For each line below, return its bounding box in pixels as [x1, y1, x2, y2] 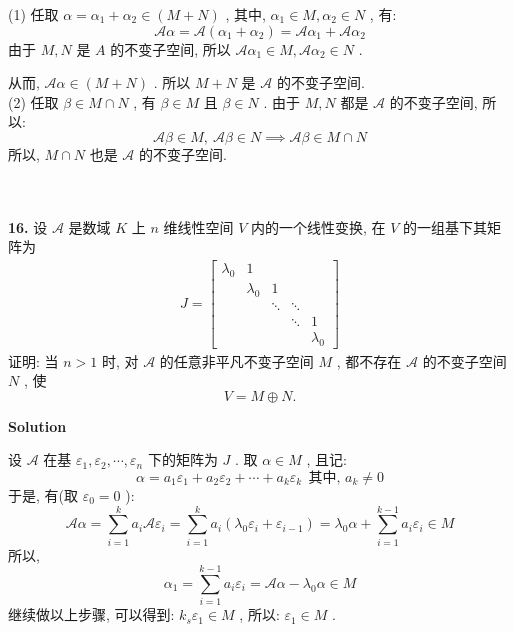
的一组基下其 [403, 216, 488, 237]
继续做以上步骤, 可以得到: [8, 604, 175, 625]
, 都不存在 [336, 350, 402, 371]
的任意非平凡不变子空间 [159, 350, 314, 371]
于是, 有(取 [8, 484, 78, 505]
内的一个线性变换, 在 [251, 216, 386, 237]
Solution [8, 415, 67, 436]
